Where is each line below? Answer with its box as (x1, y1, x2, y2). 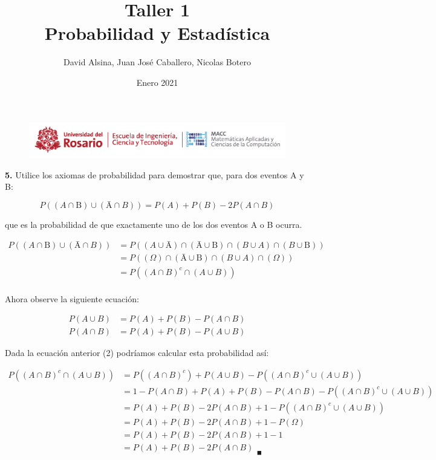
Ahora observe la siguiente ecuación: (5, 292, 139, 305)
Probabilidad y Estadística (44, 21, 270, 45)
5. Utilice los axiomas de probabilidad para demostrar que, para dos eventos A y (5, 168, 304, 181)
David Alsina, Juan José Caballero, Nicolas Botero (63, 56, 251, 68)
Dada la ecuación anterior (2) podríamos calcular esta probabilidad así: (5, 346, 269, 359)
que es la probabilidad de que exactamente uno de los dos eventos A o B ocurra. (5, 218, 302, 230)
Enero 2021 (136, 76, 178, 88)
